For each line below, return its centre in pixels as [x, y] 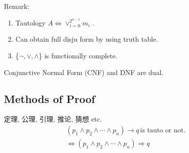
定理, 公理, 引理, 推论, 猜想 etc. [53, 119]
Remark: [17, 6]
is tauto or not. [163, 130]
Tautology [31, 22]
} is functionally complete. [78, 55]
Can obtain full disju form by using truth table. [87, 39]
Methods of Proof [50, 98]
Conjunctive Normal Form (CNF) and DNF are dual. [84, 72]
